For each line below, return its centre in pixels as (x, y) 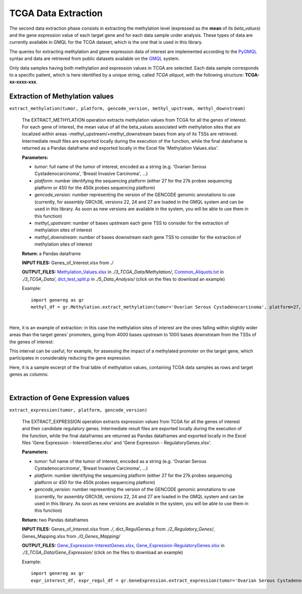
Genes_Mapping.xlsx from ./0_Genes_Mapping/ (71, 536)
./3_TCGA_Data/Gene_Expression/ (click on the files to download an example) (102, 553)
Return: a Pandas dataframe (51, 253)
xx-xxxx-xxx (23, 82)
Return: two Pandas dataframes (55, 520)
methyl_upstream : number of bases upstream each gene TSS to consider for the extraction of (132, 223)
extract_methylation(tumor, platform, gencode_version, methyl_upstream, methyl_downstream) (128, 109)
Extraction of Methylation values (62, 97)
